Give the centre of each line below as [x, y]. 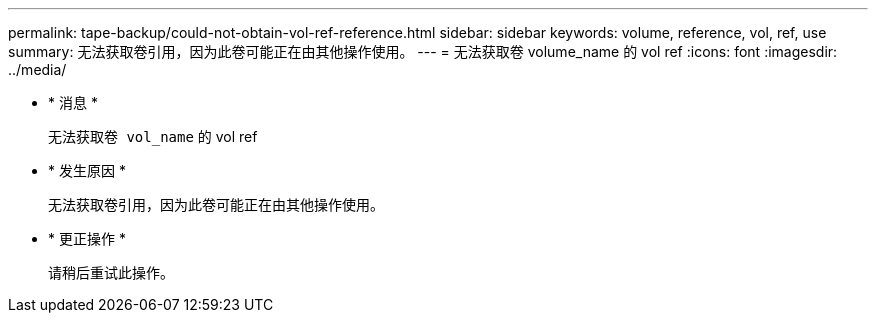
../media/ [37, 69]
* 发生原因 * [87, 170]
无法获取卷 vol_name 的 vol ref [153, 136]
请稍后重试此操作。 [111, 272]
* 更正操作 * [87, 238]
